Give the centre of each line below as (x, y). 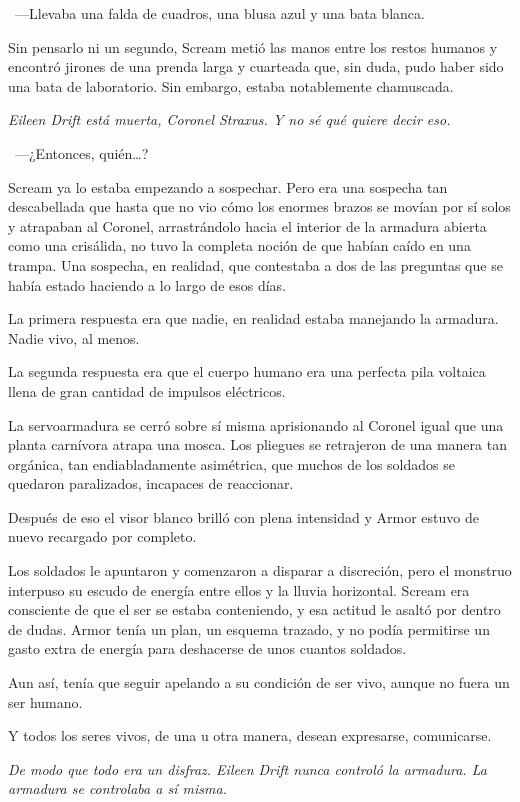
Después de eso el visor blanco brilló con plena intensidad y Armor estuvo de (243, 516)
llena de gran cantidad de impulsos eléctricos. (147, 390)
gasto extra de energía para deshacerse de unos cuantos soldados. (207, 648)
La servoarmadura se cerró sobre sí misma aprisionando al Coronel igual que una (256, 424)
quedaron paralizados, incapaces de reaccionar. (151, 483)
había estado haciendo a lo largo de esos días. (147, 284)
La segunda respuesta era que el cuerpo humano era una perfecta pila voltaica (247, 371)
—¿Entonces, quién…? (81, 152)
